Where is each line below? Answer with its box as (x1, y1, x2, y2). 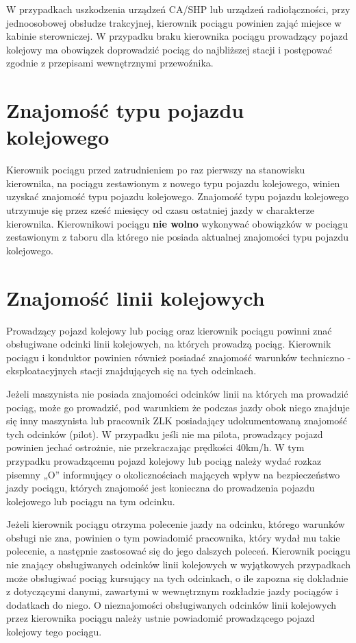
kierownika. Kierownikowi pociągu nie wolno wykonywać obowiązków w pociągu (6, 216, 348, 230)
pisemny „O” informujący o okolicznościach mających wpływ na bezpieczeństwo (6, 467, 340, 481)
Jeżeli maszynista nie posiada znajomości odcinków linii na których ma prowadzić (6, 386, 348, 400)
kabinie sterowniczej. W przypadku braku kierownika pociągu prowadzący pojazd (6, 29, 348, 43)
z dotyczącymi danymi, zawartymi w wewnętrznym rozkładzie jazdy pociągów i (6, 584, 339, 598)
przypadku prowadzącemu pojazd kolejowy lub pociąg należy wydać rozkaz (6, 453, 322, 468)
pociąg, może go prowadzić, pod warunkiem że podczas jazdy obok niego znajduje (6, 400, 350, 414)
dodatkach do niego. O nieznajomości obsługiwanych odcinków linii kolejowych (6, 597, 337, 611)
